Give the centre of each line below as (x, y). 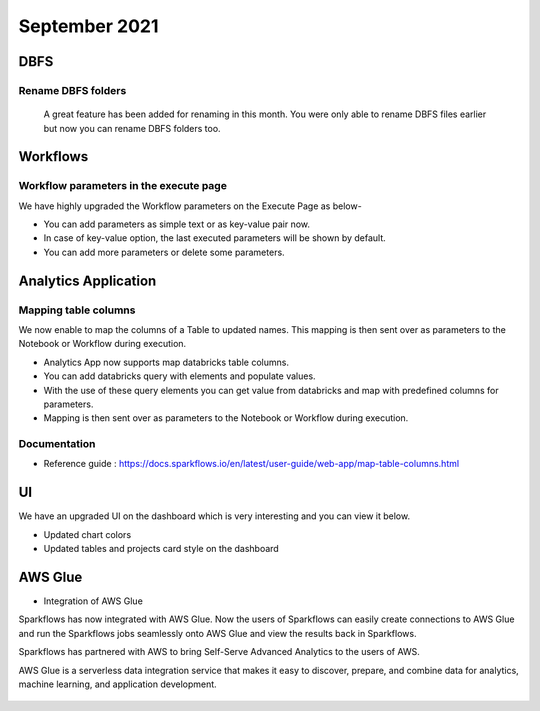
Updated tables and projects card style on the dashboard (161, 549)
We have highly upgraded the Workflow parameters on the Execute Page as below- (190, 206)
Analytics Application (87, 280)
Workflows (53, 156)
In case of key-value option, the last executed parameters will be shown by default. (215, 238)
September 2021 (88, 26)
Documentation (57, 444)
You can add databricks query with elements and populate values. (179, 376)
